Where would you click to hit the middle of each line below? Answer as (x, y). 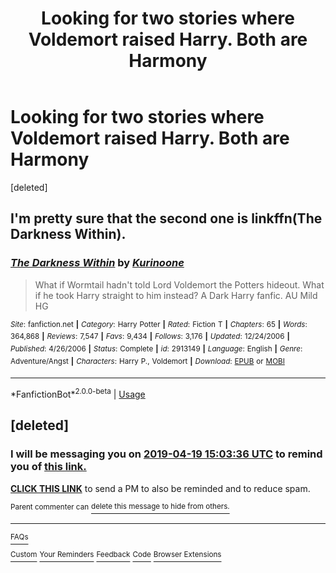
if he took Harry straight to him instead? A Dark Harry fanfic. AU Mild (176, 295)
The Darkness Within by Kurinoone (97, 263)
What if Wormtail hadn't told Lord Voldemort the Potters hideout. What (179, 284)
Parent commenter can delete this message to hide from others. (120, 507)
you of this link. (48, 467)
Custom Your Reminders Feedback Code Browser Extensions (116, 555)
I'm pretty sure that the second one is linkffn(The (166, 218)
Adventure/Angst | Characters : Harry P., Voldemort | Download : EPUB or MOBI (147, 361)
